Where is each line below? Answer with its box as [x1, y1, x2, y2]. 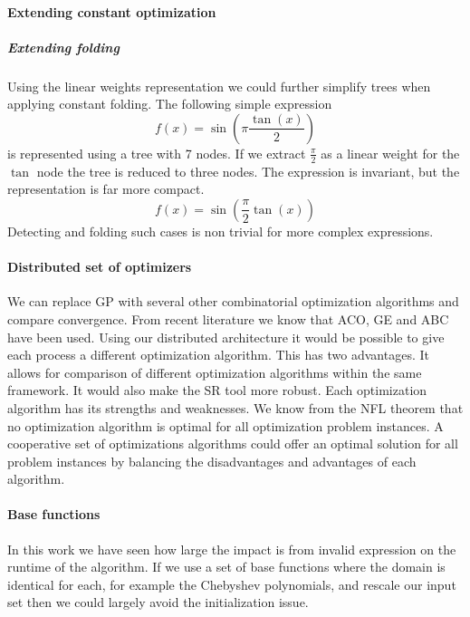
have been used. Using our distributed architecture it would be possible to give [7, 327, 445, 346]
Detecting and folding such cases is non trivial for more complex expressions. [7, 221, 434, 240]
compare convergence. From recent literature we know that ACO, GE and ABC [7, 309, 449, 328]
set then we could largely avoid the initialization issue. [7, 593, 309, 612]
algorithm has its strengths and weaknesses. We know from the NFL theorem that [7, 398, 464, 417]
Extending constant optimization [7, 2, 216, 21]
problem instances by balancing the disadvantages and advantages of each [7, 451, 417, 470]
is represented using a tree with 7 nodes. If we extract [7, 143, 306, 162]
